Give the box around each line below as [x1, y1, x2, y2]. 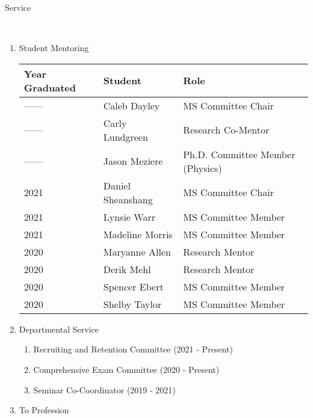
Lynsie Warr [103, 209, 155, 224]
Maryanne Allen [103, 244, 171, 259]
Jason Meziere [103, 154, 163, 168]
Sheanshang [103, 192, 153, 206]
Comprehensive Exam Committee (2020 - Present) [33, 363, 220, 375]
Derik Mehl [103, 262, 151, 276]
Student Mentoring [19, 41, 89, 54]
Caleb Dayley [103, 98, 160, 112]
